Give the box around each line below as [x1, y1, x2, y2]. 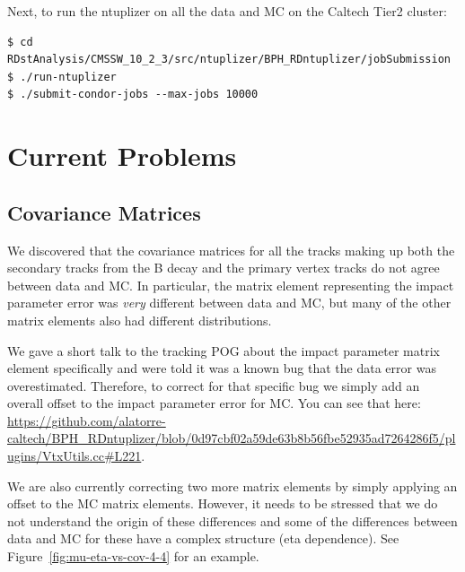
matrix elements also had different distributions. [7, 310, 272, 329]
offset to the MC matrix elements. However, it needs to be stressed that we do [7, 494, 438, 513]
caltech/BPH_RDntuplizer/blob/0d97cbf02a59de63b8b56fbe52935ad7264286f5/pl [7, 429, 456, 447]
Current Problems [7, 137, 237, 174]
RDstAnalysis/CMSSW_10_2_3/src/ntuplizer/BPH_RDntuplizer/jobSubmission [7, 53, 451, 66]
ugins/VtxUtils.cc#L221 [7, 446, 142, 465]
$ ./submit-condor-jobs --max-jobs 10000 [7, 88, 259, 101]
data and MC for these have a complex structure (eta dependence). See [7, 529, 399, 548]
